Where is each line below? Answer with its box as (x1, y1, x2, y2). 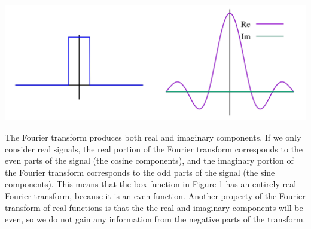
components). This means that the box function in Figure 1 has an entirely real (5, 178, 297, 190)
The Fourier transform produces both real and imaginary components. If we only (5, 131, 301, 143)
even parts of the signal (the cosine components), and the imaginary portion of (5, 154, 294, 167)
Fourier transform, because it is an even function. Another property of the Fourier (5, 189, 306, 201)
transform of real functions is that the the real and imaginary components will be (5, 201, 303, 213)
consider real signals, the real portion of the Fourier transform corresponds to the (5, 142, 303, 155)
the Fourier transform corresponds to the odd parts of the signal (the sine (5, 166, 275, 178)
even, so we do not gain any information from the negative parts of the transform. (5, 213, 306, 225)
